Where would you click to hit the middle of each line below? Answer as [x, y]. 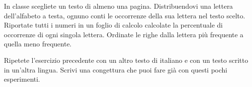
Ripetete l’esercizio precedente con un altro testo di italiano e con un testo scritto [126, 60]
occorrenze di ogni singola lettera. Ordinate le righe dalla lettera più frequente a [124, 34]
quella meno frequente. [38, 44]
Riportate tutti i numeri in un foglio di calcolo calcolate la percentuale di [113, 25]
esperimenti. [22, 79]
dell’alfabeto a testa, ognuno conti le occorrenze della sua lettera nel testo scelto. [125, 15]
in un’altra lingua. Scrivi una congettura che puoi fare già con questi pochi [116, 69]
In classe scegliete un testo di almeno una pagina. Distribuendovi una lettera [118, 6]
